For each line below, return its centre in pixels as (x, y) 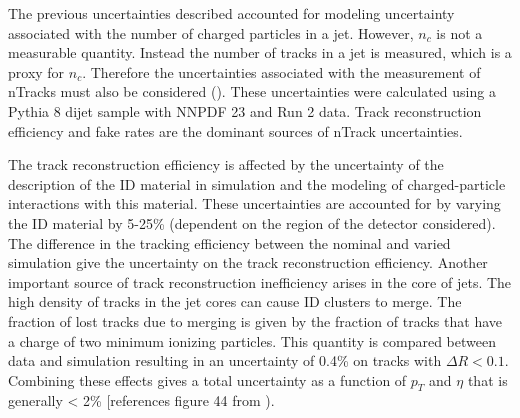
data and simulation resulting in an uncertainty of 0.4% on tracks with (225, 360)
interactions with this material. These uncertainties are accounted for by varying (254, 203)
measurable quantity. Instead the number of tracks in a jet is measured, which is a (260, 52)
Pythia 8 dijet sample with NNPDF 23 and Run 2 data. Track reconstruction (245, 110)
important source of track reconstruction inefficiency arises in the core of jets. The (260, 281)
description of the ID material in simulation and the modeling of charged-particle (257, 183)
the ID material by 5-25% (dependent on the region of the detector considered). (252, 222)
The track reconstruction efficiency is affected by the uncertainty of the (226, 164)
